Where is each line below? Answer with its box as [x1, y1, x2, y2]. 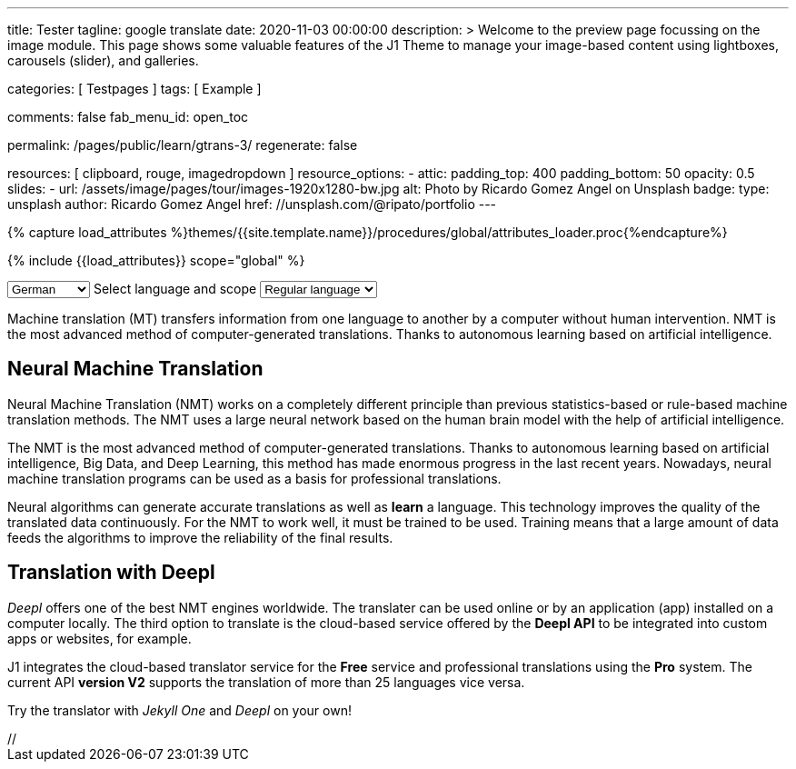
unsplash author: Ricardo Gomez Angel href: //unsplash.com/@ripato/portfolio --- [7, 196, 497, 212]
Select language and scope [93, 281, 257, 296]
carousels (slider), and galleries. [7, 53, 199, 68]
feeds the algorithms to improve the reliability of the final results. [7, 529, 393, 545]
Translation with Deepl [7, 561, 215, 584]
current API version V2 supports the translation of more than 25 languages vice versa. [7, 674, 525, 690]
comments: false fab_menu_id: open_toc [7, 109, 249, 125]
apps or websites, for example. [7, 630, 192, 646]
